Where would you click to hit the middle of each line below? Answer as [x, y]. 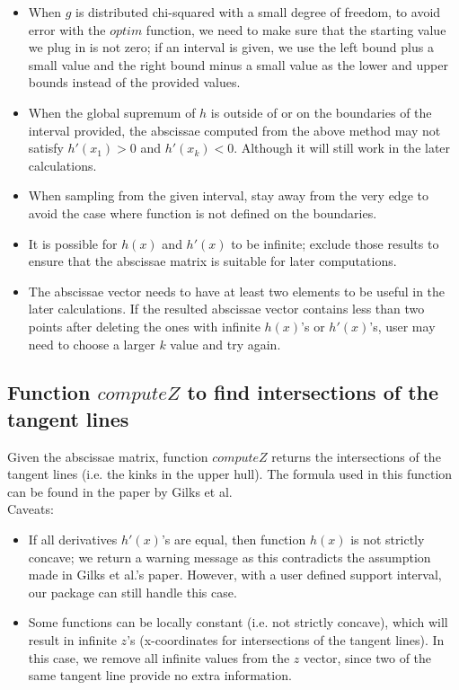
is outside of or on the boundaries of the [321, 112]
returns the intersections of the [356, 456]
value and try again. [225, 344]
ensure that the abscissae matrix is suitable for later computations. [212, 261]
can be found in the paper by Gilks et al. [120, 491]
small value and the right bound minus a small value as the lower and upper [238, 64]
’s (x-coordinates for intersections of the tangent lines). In [286, 640]
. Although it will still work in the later [342, 148]
